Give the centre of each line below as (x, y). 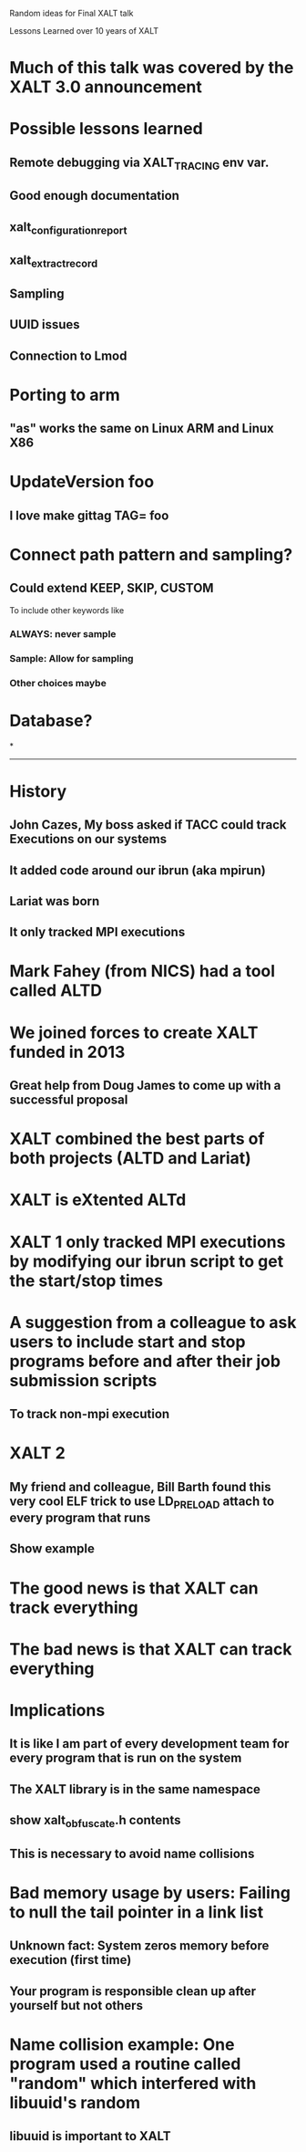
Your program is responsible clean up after (133, 1991)
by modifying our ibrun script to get (147, 1261)
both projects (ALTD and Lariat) (131, 1159)
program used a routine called (125, 2064)
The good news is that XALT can (134, 1588)
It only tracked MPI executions (97, 932)
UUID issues (45, 324)
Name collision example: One (122, 2044)
